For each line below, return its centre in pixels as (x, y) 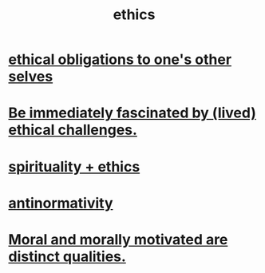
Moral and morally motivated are (118, 239)
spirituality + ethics (74, 166)
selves (31, 77)
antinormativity (61, 203)
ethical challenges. (73, 130)
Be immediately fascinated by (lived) (132, 113)
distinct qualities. (67, 256)
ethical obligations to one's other (120, 59)
